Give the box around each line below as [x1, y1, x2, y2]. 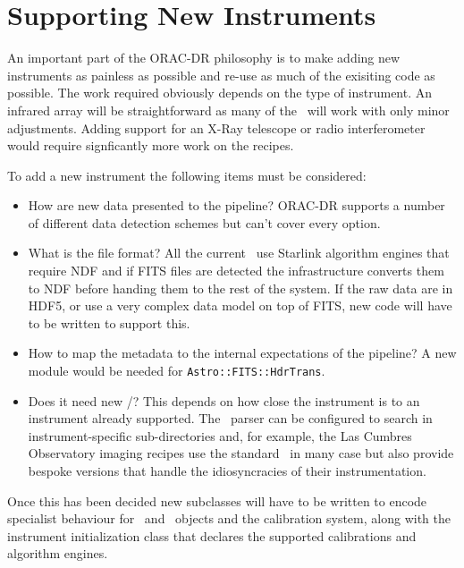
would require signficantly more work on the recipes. [7, 136, 294, 155]
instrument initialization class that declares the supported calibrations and [7, 526, 417, 545]
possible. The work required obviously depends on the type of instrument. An [7, 83, 433, 102]
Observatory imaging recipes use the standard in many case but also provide [28, 444, 454, 462]
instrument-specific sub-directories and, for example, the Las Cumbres [28, 426, 412, 445]
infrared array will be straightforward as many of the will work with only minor [7, 100, 450, 119]
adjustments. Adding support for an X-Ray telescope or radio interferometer [7, 118, 426, 137]
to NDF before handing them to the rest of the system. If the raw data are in [28, 278, 453, 297]
